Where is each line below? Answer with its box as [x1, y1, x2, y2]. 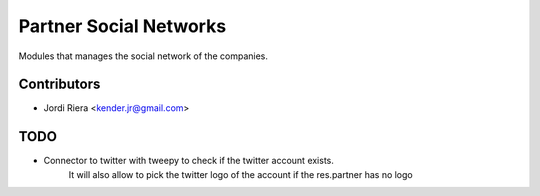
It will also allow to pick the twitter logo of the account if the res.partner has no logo [68, 168, 414, 180]
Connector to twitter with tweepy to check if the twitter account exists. [43, 155, 335, 167]
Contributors [18, 76, 101, 93]
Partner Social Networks [18, 15, 227, 37]
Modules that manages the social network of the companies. [18, 50, 269, 62]
